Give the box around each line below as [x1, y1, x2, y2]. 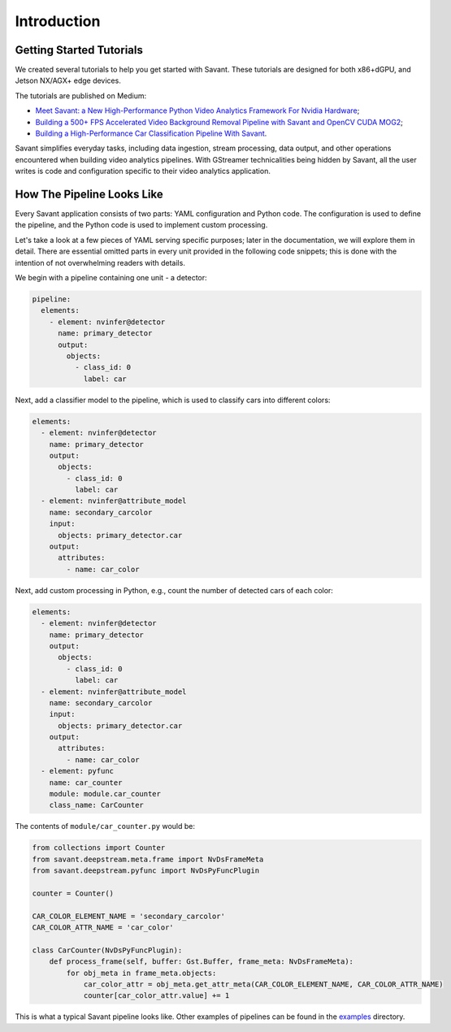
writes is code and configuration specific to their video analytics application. [15, 167, 271, 176]
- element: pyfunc [41, 766, 114, 776]
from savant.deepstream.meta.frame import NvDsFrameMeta [32, 854, 264, 864]
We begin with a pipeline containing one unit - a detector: [15, 273, 207, 283]
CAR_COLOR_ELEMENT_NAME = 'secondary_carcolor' [32, 911, 225, 921]
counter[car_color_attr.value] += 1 [83, 991, 230, 1000]
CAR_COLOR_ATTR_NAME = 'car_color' [32, 923, 174, 932]
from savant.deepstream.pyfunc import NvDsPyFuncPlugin [32, 866, 260, 875]
